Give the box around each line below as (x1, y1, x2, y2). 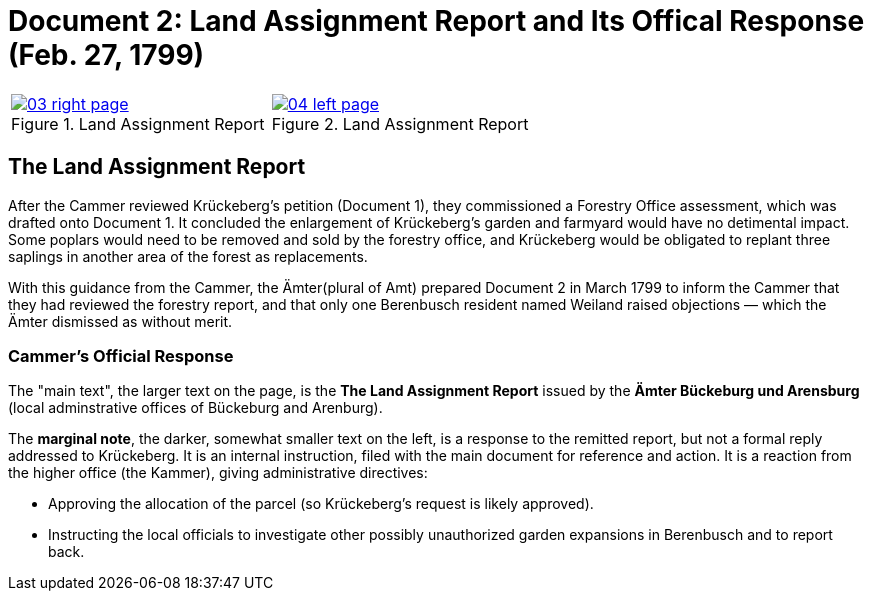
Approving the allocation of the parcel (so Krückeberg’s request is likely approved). (48, 495, 594, 513)
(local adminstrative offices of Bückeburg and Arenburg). (8, 399, 383, 417)
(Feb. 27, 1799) (8, 38, 205, 72)
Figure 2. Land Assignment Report (271, 113, 529, 134)
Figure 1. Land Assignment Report (11, 113, 265, 134)
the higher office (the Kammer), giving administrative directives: (8, 464, 428, 482)
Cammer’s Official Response (8, 345, 234, 366)
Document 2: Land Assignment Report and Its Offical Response (8, 4, 865, 38)
